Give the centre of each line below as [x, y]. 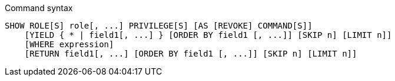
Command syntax [39, 8]
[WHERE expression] [69, 44]
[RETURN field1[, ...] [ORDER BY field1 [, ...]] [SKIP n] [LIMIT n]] [191, 54]
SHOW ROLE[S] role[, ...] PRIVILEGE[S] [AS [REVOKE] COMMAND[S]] [159, 26]
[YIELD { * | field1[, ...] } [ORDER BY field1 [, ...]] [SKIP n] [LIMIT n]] [208, 35]
